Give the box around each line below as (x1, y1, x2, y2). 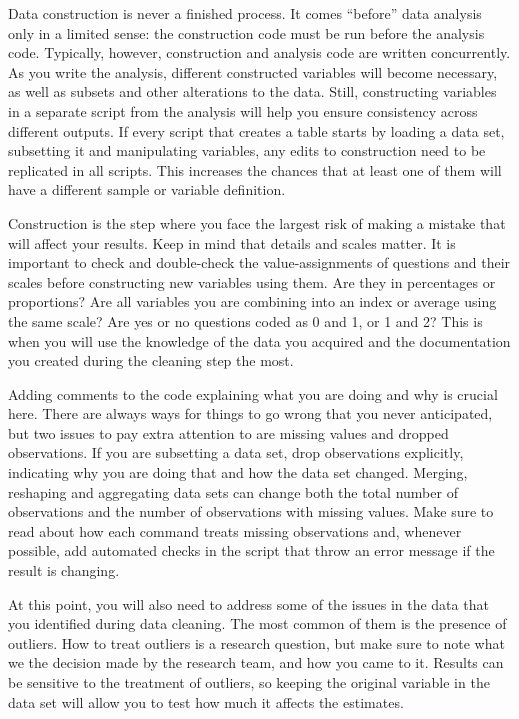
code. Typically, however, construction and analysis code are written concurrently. (8, 42, 511, 63)
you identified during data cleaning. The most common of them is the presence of (8, 613, 507, 634)
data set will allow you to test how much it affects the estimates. (8, 691, 404, 712)
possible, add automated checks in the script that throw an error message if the (8, 540, 495, 561)
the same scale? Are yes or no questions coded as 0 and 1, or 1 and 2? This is (8, 310, 483, 331)
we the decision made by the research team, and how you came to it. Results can (8, 652, 504, 673)
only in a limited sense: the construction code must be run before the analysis (8, 22, 485, 43)
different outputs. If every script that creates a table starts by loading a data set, (8, 120, 505, 141)
